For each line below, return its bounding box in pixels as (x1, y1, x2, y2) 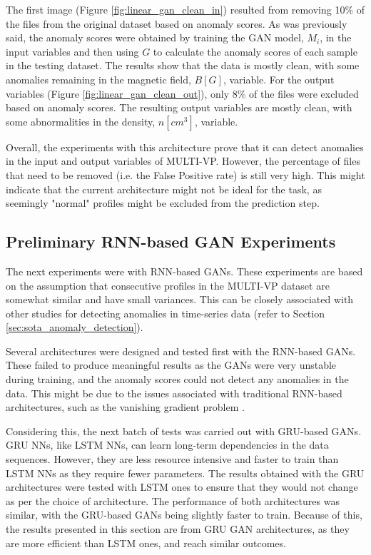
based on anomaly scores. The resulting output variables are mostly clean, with (6, 100, 352, 115)
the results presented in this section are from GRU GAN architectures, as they (6, 521, 350, 536)
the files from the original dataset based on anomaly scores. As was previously (6, 16, 347, 31)
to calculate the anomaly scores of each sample (153, 44, 357, 58)
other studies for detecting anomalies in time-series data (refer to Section (6, 305, 325, 320)
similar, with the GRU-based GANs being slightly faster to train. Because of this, (6, 507, 362, 522)
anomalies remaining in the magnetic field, (6, 71, 191, 86)
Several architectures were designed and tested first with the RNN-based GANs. (6, 343, 356, 358)
